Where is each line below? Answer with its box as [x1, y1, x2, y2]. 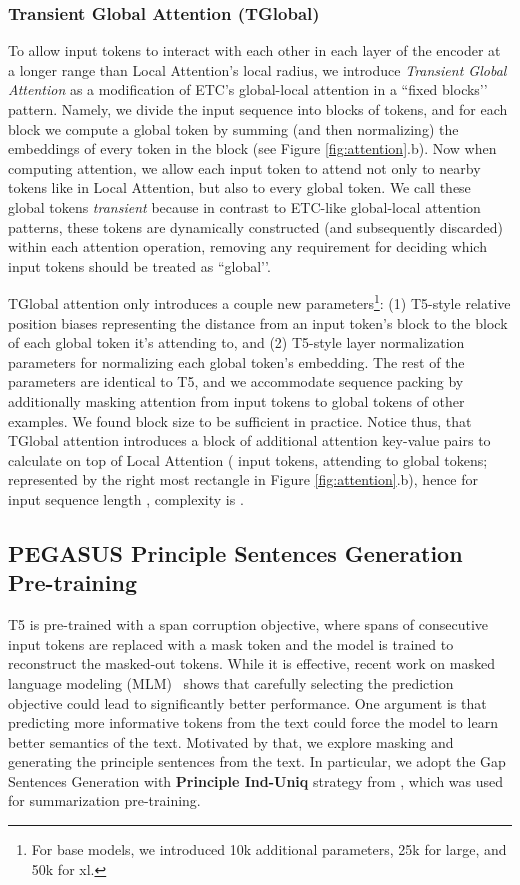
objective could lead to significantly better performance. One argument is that [8, 692, 487, 713]
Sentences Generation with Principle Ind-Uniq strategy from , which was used [8, 770, 504, 791]
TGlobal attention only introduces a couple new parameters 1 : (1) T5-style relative [8, 290, 511, 313]
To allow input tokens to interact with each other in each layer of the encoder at [8, 40, 501, 61]
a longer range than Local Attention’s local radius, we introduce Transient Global [8, 59, 507, 80]
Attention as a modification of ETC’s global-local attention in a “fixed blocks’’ [8, 79, 488, 100]
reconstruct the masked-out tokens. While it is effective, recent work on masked [8, 653, 495, 674]
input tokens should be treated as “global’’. [8, 255, 271, 276]
